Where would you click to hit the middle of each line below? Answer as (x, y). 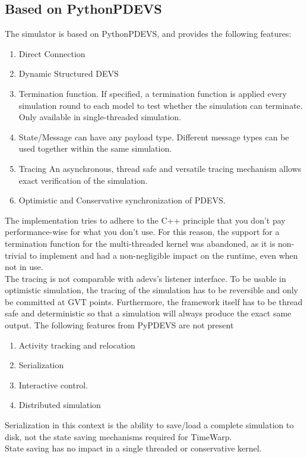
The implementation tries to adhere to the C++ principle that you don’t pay (145, 220)
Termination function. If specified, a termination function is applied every (153, 93)
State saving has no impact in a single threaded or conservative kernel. (133, 448)
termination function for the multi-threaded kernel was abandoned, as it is (140, 243)
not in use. (24, 267)
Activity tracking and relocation (77, 345)
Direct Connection (52, 53)
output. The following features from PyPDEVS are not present (119, 325)
